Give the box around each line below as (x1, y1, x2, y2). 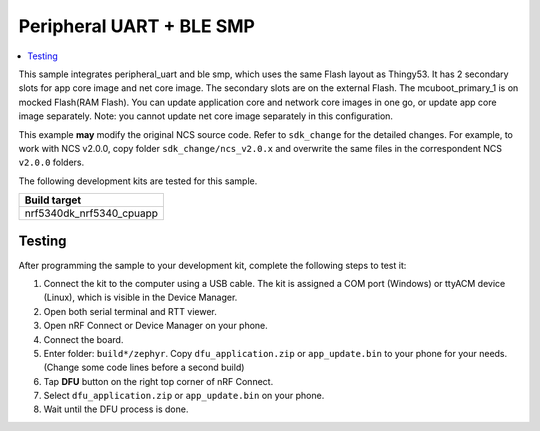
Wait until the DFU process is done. (43, 403, 189, 415)
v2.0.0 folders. (18, 156, 85, 169)
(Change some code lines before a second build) (43, 361, 245, 374)
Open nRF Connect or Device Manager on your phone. (43, 320, 269, 332)
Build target (24, 193, 82, 207)
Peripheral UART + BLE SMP (18, 15, 255, 37)
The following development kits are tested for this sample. (18, 175, 258, 187)
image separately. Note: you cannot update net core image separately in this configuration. (18, 110, 394, 122)
